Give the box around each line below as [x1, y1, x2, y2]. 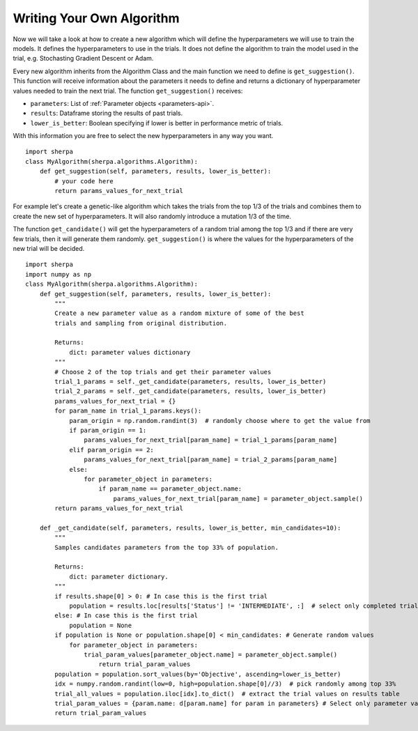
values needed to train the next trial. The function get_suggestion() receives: [13, 86, 243, 95]
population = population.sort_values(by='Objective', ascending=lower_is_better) [54, 670, 341, 678]
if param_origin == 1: [69, 426, 147, 434]
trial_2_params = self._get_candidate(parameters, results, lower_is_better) [54, 387, 327, 395]
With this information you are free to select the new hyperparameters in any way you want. [13, 132, 274, 140]
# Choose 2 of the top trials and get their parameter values [54, 368, 272, 376]
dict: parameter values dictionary [69, 348, 191, 356]
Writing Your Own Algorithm [13, 10, 180, 26]
